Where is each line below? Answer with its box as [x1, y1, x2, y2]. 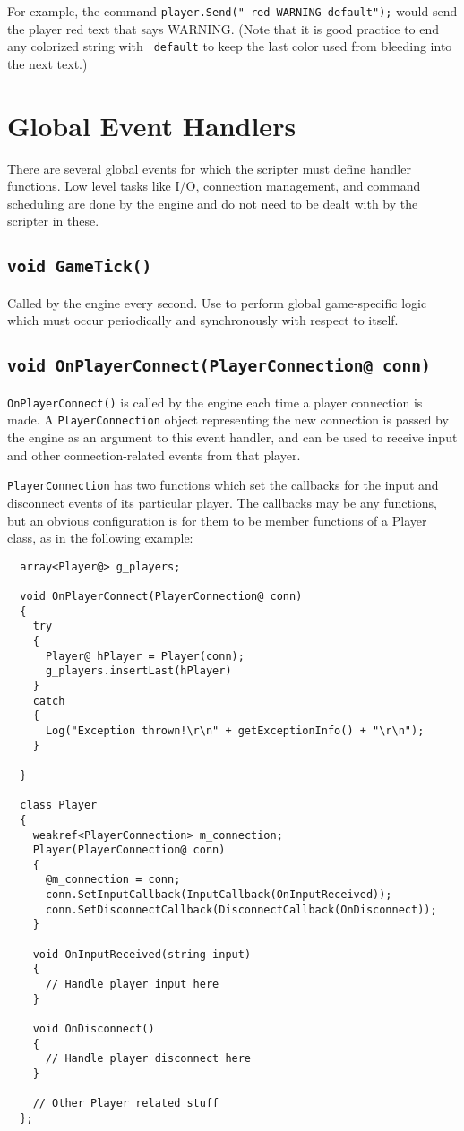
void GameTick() [7, 257, 152, 277]
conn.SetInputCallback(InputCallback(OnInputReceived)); [45, 888, 392, 902]
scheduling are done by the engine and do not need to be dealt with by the [7, 193, 418, 212]
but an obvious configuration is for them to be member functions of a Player [7, 510, 427, 529]
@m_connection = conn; [45, 873, 181, 887]
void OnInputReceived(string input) [32, 947, 252, 961]
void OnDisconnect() [32, 1023, 155, 1036]
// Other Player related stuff [32, 1097, 219, 1110]
